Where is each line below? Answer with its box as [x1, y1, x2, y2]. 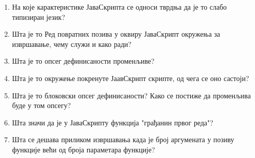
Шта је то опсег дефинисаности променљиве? [12, 56, 155, 66]
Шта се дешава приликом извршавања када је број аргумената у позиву [12, 134, 234, 145]
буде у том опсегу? [12, 100, 71, 111]
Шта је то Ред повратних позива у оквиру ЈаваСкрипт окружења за [12, 29, 220, 39]
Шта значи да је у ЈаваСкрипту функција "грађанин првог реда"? [12, 117, 214, 127]
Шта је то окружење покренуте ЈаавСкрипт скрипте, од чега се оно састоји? [12, 72, 249, 83]
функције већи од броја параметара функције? [12, 144, 155, 154]
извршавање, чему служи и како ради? [12, 38, 132, 49]
